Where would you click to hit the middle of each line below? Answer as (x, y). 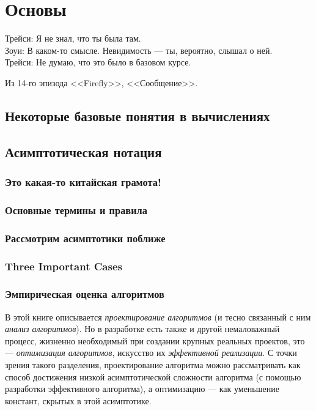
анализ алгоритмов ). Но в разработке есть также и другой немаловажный (142, 329)
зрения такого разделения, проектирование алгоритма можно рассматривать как (153, 365)
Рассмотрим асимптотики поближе (85, 238)
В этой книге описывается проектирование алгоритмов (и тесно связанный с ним (158, 317)
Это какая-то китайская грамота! (83, 181)
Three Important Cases (64, 266)
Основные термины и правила (76, 209)
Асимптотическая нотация (83, 151)
